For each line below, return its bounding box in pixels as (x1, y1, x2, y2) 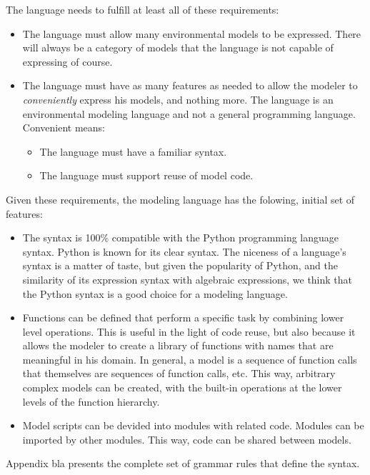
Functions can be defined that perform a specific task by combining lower (22, 310, 344, 325)
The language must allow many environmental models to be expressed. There (22, 26, 361, 41)
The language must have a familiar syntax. (39, 144, 227, 159)
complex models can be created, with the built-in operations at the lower (22, 380, 342, 395)
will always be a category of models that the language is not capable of (22, 40, 334, 55)
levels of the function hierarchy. (22, 394, 160, 409)
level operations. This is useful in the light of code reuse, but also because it (22, 324, 356, 339)
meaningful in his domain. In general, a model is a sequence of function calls (22, 351, 357, 366)
